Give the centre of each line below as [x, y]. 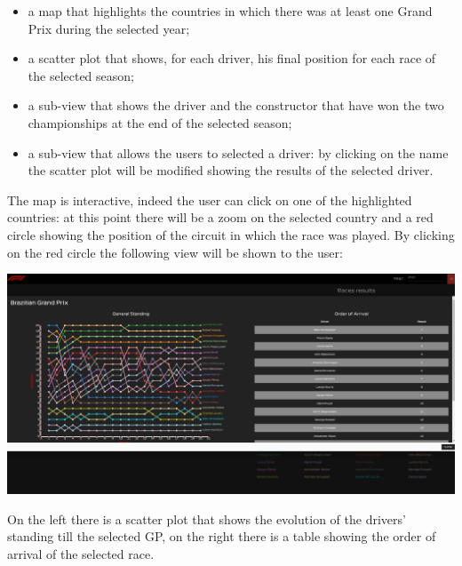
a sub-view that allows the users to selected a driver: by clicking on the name [238, 152]
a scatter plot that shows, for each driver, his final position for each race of [232, 58]
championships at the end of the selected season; [160, 122]
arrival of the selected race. [81, 553]
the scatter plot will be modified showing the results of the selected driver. [231, 170]
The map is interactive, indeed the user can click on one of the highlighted [210, 199]
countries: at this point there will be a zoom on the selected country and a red [220, 217]
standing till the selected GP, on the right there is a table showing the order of [222, 536]
